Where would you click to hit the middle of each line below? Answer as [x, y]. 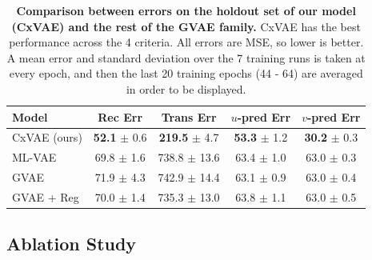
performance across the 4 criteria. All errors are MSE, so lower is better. [186, 42]
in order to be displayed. [186, 88]
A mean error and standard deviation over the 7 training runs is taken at [186, 57]
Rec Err [120, 116]
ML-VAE [34, 157]
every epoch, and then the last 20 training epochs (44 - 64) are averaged [186, 73]
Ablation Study [72, 244]
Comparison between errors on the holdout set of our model [186, 10]
